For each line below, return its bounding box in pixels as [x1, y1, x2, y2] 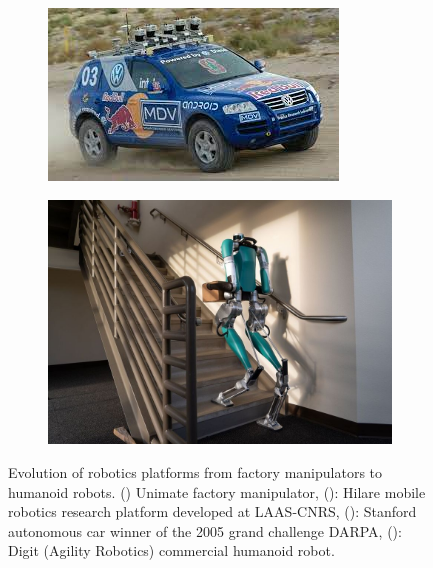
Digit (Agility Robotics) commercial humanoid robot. [8, 540, 335, 561]
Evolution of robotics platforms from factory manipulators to [8, 462, 383, 483]
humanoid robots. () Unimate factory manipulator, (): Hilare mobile [8, 481, 426, 502]
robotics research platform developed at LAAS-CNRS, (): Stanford [8, 501, 417, 522]
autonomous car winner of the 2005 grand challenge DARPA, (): [8, 520, 402, 541]
